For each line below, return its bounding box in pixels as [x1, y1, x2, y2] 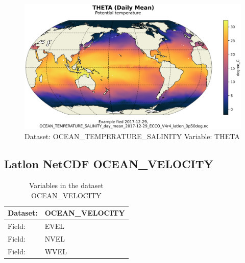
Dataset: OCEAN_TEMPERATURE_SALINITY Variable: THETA [24, 131, 240, 142]
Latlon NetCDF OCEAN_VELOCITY [4, 156, 213, 172]
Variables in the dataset [29, 179, 104, 190]
